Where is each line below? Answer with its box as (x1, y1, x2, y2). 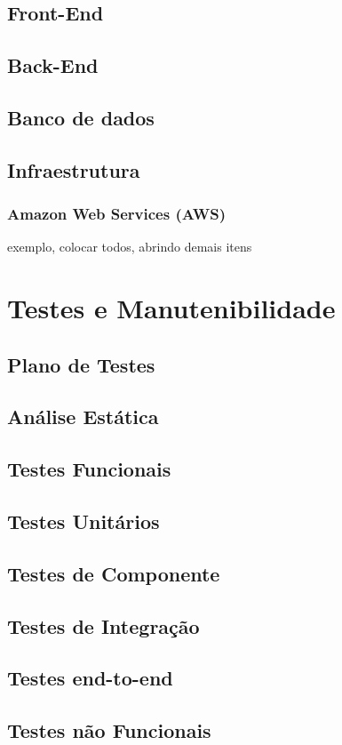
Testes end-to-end (7, 664, 173, 692)
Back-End (7, 52, 99, 79)
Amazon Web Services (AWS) (7, 203, 227, 225)
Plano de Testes (7, 350, 155, 378)
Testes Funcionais (7, 455, 171, 483)
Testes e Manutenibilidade (7, 290, 336, 326)
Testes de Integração (7, 612, 200, 639)
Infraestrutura (7, 156, 140, 183)
